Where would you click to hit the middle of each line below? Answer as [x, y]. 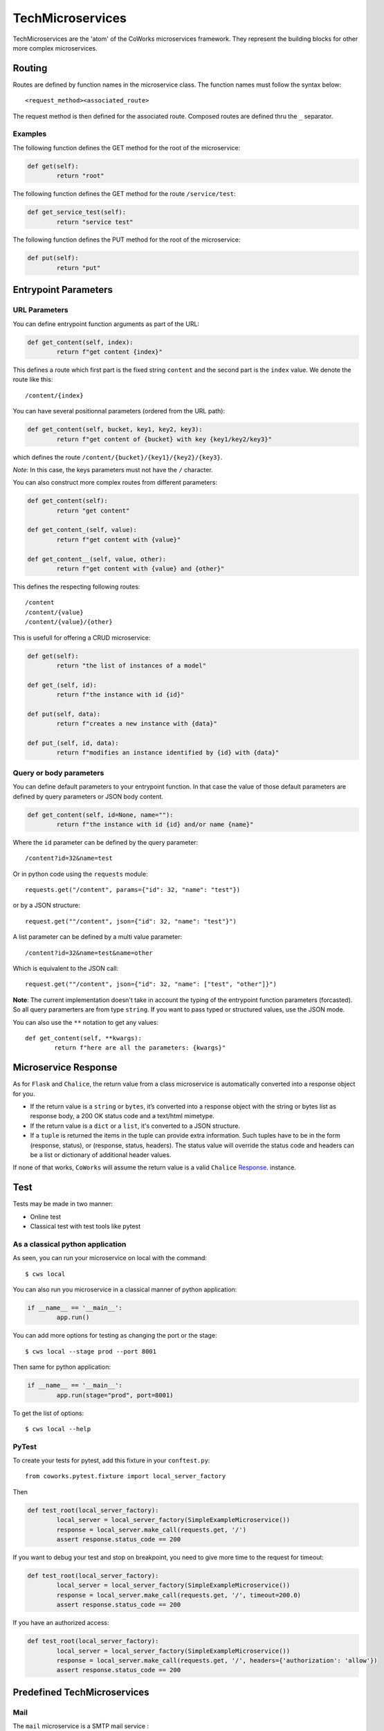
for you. [24, 1093]
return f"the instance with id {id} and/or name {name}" [155, 824]
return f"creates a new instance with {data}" [137, 724]
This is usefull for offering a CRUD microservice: [82, 638]
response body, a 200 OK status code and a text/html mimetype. [122, 1116]
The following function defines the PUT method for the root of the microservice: [127, 240]
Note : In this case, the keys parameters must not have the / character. [113, 469]
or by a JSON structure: [47, 905]
